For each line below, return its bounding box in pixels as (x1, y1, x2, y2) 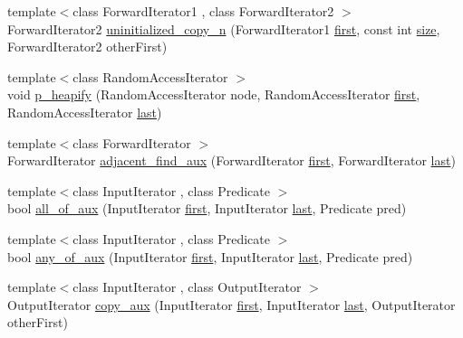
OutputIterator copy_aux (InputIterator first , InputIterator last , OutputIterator (7, 295, 456, 314)
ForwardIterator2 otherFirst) (7, 37, 168, 56)
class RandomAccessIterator (72, 67, 228, 86)
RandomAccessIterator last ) (7, 102, 162, 121)
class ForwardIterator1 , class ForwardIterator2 (72, 2, 334, 20)
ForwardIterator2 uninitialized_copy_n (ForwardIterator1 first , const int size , (7, 19, 440, 38)
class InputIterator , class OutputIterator (72, 277, 302, 296)
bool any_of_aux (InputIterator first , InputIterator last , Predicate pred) (7, 247, 413, 266)
